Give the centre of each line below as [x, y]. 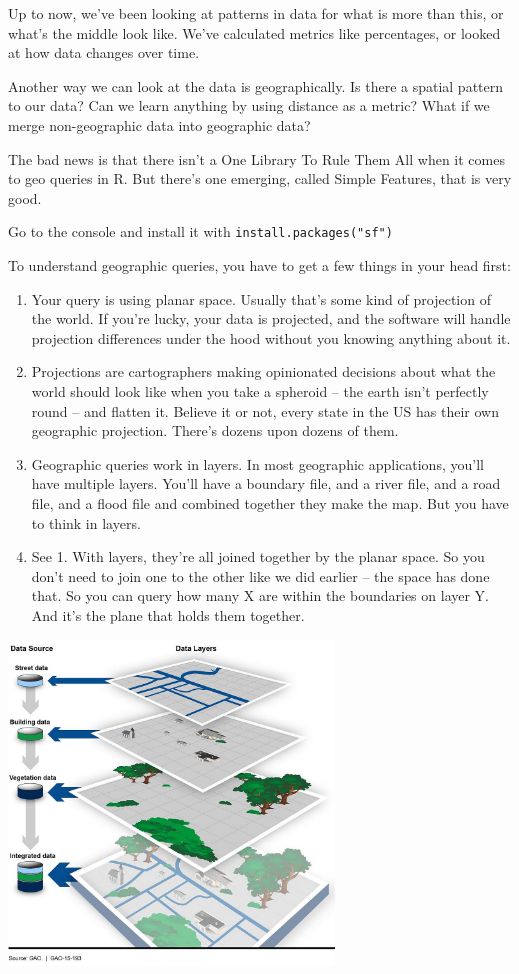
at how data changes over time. [104, 52]
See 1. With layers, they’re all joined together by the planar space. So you [258, 556]
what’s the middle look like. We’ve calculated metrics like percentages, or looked [254, 32]
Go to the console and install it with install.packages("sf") [200, 231]
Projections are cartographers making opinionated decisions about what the [263, 371]
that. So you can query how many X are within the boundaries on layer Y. [260, 595]
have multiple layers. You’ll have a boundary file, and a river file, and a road [266, 483]
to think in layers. [86, 522]
